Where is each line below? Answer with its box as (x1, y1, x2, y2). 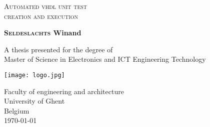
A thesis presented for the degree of (4, 44, 113, 54)
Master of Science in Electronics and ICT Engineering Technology (4, 54, 206, 64)
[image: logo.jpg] (4, 71, 65, 79)
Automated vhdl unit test (4, 1, 87, 11)
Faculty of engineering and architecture (4, 86, 124, 96)
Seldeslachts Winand (4, 27, 81, 38)
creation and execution (4, 10, 78, 21)
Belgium (4, 105, 29, 116)
